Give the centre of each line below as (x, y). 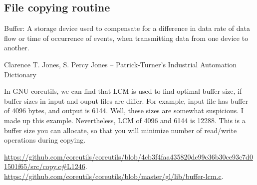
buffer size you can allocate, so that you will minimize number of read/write (121, 130)
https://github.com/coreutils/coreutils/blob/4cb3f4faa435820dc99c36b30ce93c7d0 (128, 156)
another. (17, 48)
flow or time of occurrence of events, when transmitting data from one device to (126, 38)
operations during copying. (45, 140)
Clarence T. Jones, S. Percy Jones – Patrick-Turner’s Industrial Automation (121, 64)
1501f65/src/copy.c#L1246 (45, 166)
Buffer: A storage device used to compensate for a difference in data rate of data (127, 28)
